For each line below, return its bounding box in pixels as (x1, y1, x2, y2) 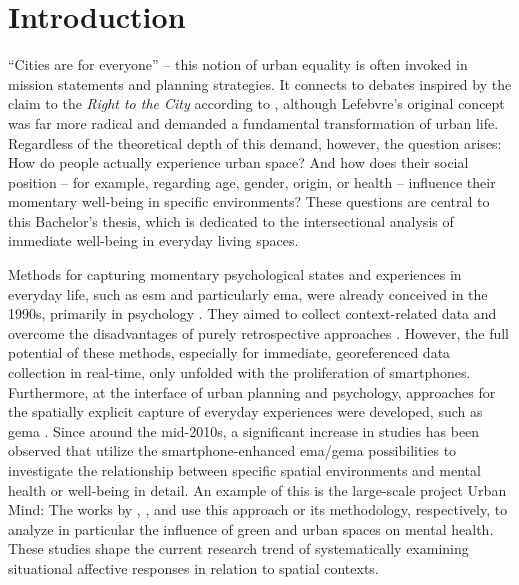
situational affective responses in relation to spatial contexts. (8, 557, 379, 578)
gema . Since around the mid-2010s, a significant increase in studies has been (8, 420, 480, 441)
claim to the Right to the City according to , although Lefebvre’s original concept (8, 93, 505, 114)
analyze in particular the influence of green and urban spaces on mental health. (8, 518, 494, 539)
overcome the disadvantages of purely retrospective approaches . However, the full (8, 322, 510, 343)
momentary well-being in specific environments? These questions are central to (8, 191, 490, 212)
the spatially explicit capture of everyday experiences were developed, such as (8, 401, 483, 422)
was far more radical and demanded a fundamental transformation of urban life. (8, 112, 499, 133)
